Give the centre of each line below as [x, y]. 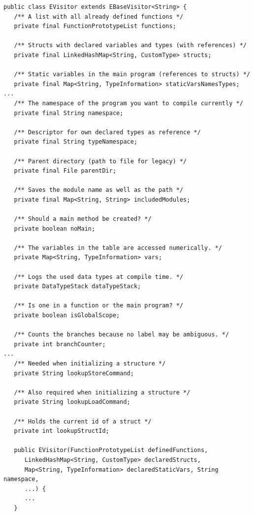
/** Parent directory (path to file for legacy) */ [100, 161]
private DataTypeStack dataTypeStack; [78, 287]
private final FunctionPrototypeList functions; [95, 26]
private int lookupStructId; [62, 431]
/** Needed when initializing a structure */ [90, 363]
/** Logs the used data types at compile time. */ [99, 277]
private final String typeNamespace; [76, 142]
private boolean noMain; [55, 228]
